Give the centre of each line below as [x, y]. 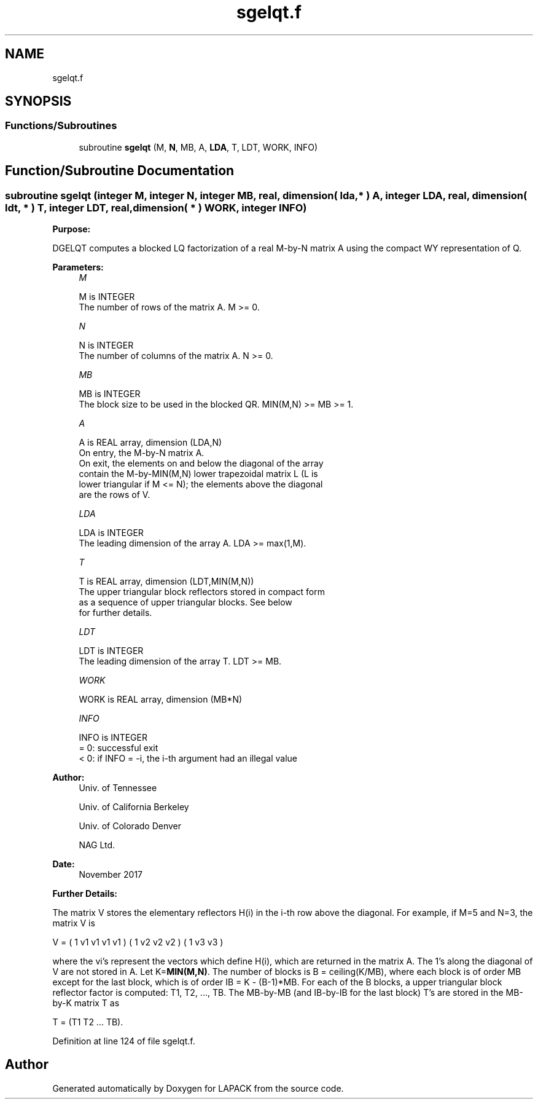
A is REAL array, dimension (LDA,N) [150, 443]
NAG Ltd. [97, 845]
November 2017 [111, 875]
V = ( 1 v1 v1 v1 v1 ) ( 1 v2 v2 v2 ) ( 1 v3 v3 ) [138, 942]
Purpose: [72, 229]
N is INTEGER [106, 345]
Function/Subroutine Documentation [120, 171]
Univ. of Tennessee [118, 788]
